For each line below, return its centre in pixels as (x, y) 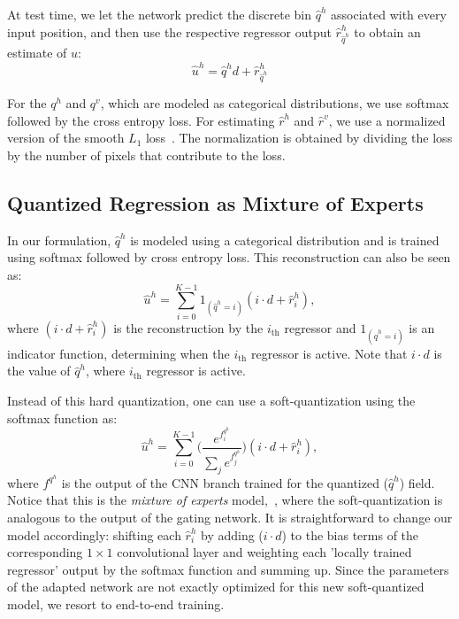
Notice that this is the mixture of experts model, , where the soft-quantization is (225, 500)
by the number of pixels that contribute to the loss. (146, 155)
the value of (39, 371)
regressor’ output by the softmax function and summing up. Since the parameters (228, 569)
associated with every (389, 14)
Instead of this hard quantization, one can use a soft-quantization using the (211, 401)
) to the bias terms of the (350, 534)
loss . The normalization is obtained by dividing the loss (299, 138)
